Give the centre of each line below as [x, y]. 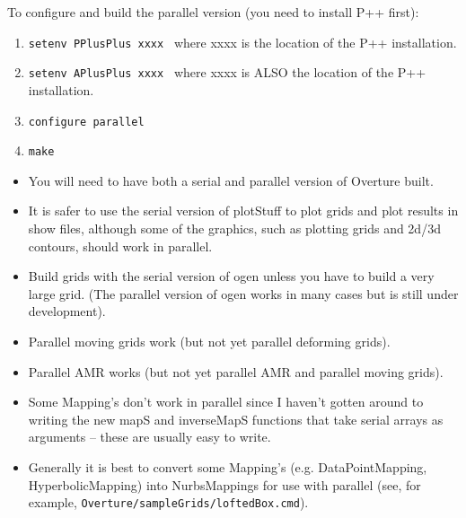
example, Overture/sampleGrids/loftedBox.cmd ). [168, 502]
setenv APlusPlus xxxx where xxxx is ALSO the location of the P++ [227, 72]
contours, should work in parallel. [120, 246]
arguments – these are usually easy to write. [149, 437]
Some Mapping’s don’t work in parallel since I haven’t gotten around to [226, 402]
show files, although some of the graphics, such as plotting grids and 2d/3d [234, 228]
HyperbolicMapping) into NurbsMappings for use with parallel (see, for [224, 484]
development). [67, 311]
